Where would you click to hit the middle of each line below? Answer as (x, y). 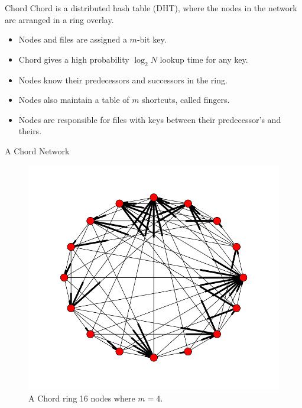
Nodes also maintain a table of (74, 100)
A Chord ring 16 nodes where (82, 398)
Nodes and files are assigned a (73, 39)
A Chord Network (37, 150)
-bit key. (152, 39)
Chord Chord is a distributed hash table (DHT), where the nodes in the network (151, 8)
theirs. (30, 131)
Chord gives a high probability (74, 59)
